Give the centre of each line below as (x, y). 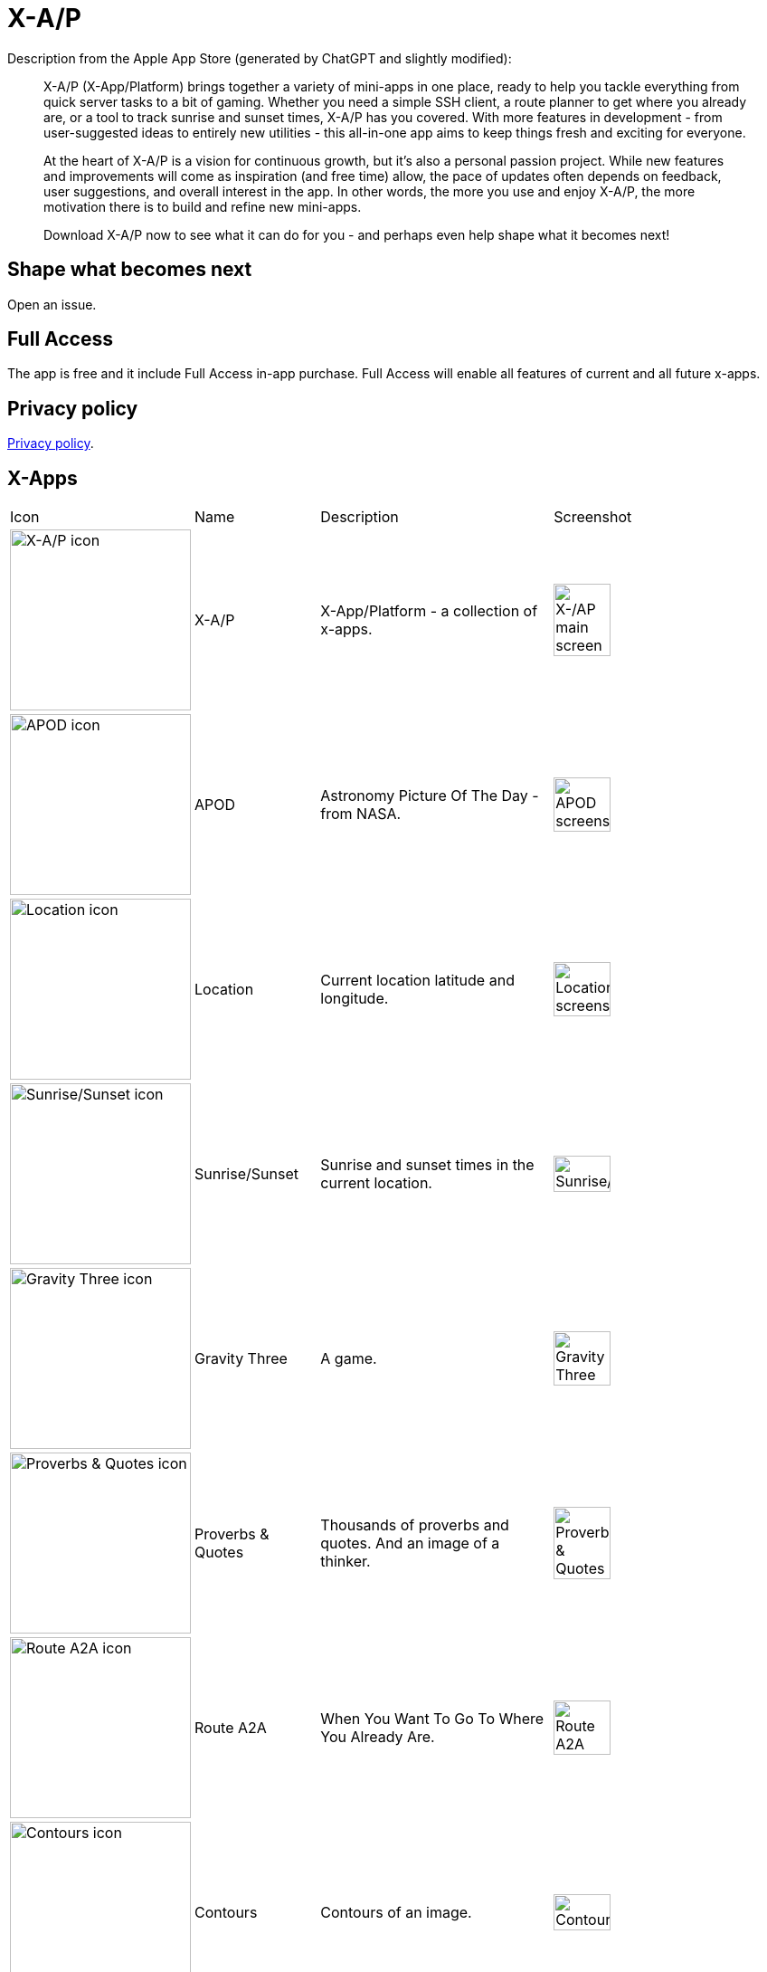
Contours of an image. (396, 1913)
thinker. (346, 1562)
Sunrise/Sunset (246, 1174)
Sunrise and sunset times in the (427, 1165)
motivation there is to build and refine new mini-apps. (203, 206)
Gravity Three (241, 1359)
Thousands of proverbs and (415, 1525)
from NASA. (361, 814)
